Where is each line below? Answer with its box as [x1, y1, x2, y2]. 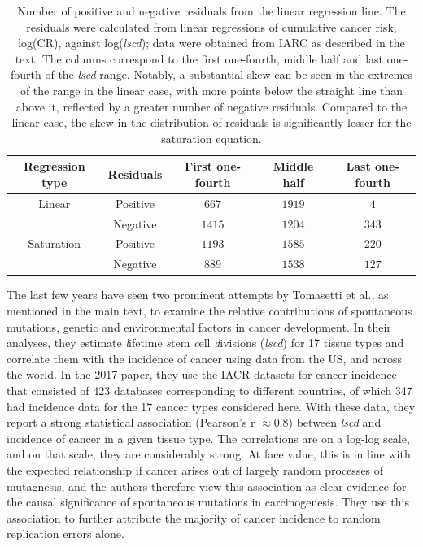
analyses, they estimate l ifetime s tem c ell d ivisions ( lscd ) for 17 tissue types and [7, 334, 404, 351]
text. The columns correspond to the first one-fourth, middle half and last [15, 50, 384, 67]
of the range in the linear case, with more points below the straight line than [20, 81, 403, 98]
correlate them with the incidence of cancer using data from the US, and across [7, 349, 403, 367]
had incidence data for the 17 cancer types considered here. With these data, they [7, 397, 416, 415]
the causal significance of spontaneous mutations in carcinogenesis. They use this [7, 493, 409, 510]
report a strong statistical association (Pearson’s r [7, 414, 255, 431]
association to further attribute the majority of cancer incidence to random [7, 509, 381, 526]
